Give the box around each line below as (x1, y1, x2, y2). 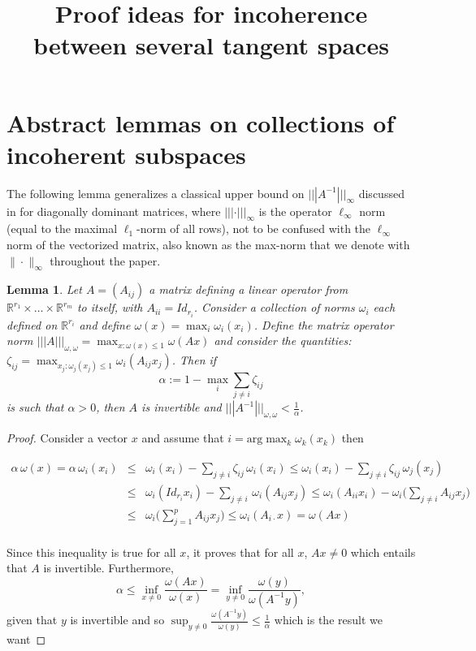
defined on (6, 316, 58, 333)
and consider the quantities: (214, 332, 352, 349)
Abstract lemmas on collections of (6, 106, 395, 139)
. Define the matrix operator (253, 316, 394, 333)
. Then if (171, 351, 217, 368)
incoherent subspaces (6, 137, 246, 170)
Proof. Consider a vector (6, 429, 128, 446)
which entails (350, 543, 416, 560)
